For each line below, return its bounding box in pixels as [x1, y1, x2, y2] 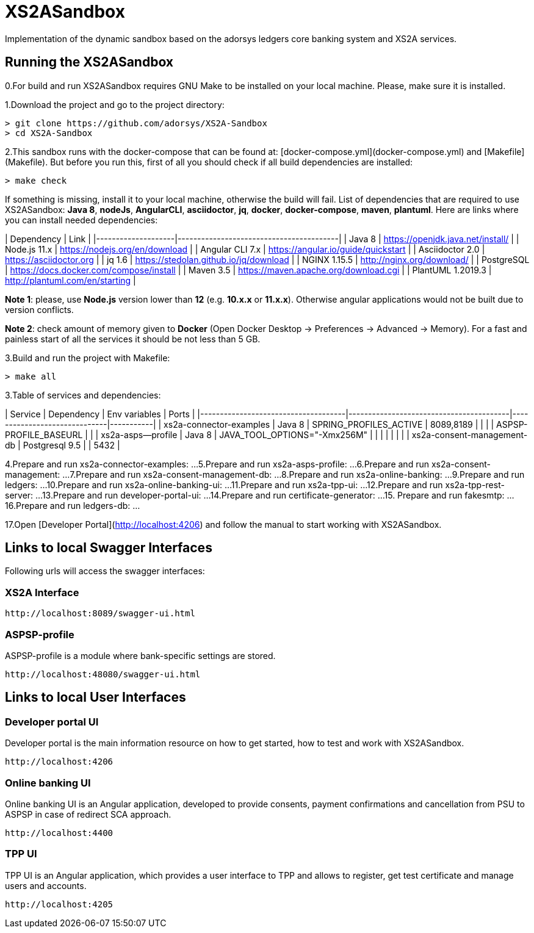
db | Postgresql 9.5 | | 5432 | [5, 439, 120, 450]
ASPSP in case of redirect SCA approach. [5, 809, 171, 820]
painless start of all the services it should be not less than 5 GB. [5, 333, 261, 344]
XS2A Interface [5, 586, 79, 599]
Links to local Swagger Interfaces [5, 540, 212, 556]
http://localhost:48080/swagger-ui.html [5, 669, 201, 679]
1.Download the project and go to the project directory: [5, 99, 225, 110]
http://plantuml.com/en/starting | [5, 275, 136, 286]
